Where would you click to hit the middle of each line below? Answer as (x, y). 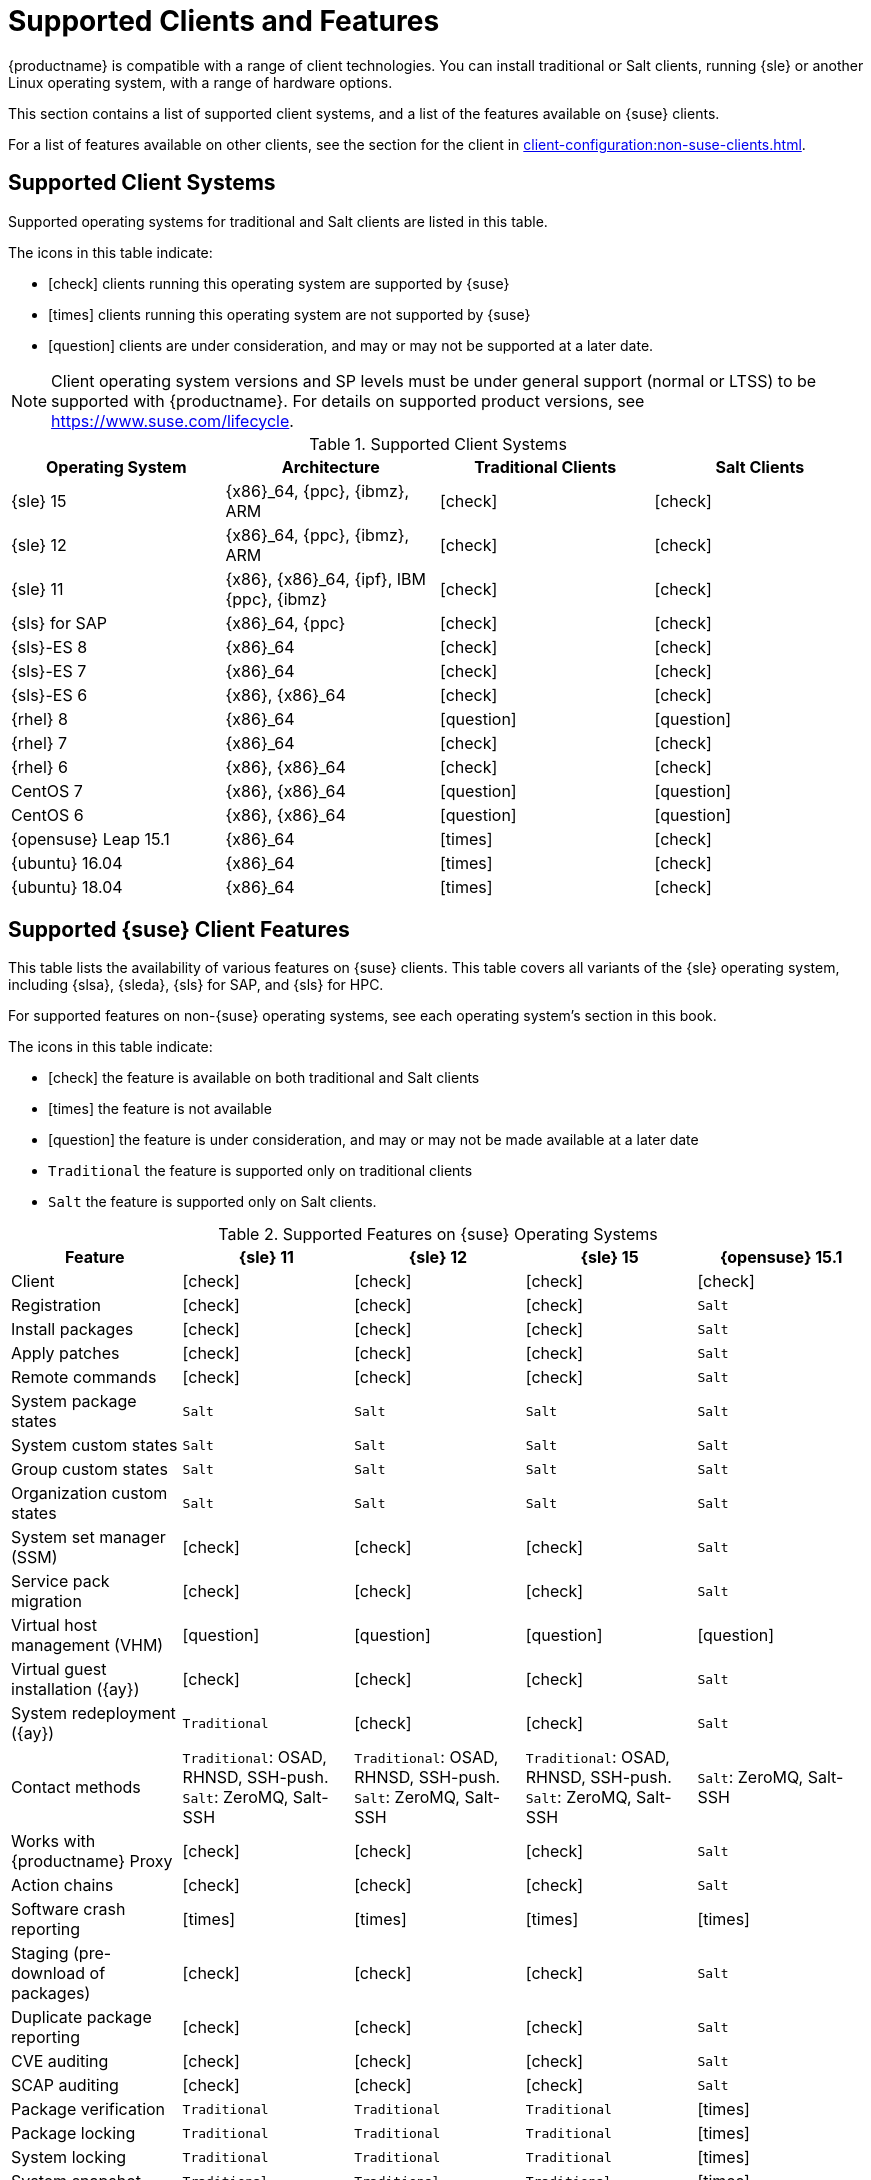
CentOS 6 (47, 814)
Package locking (73, 2133)
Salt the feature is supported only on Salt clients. (212, 1202)
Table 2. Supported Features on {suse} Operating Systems (438, 1234)
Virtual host (54, 1625)
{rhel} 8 (39, 718)
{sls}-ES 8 (49, 646)
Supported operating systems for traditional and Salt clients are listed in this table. (278, 221)
